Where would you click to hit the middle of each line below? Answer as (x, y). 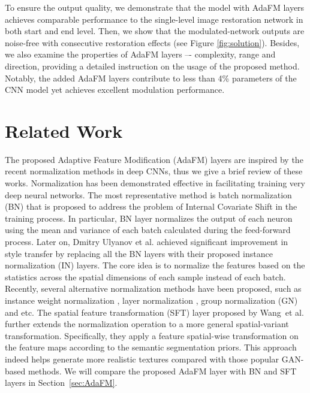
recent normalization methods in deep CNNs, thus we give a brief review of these (154, 171)
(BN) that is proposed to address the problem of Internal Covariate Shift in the (151, 206)
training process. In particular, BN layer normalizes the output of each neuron (149, 218)
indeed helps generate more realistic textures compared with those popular (142, 359)
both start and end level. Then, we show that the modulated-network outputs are (155, 31)
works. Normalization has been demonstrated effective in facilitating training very (155, 183)
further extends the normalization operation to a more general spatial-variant (147, 324)
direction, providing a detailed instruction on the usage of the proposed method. (152, 66)
